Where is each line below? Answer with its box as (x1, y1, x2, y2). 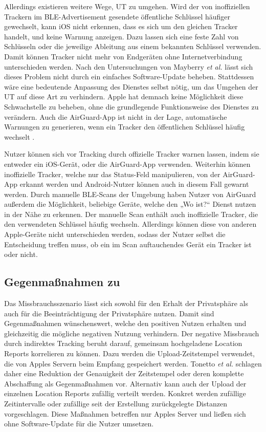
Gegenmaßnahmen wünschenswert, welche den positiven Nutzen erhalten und (4, 318, 247, 329)
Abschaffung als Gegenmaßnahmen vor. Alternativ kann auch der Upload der (4, 378, 247, 388)
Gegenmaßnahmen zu (4, 274, 120, 290)
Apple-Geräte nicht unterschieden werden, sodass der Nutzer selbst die (4, 229, 226, 240)
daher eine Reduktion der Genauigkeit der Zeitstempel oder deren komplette (4, 368, 244, 379)
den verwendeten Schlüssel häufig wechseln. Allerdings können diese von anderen (4, 219, 257, 229)
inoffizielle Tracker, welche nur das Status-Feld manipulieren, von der (4, 168, 220, 179)
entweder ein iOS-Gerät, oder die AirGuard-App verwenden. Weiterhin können (4, 158, 251, 169)
